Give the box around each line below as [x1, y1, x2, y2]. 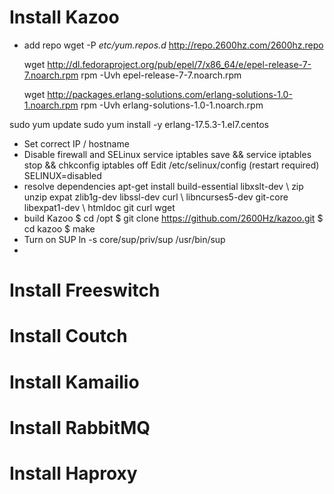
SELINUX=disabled [23, 169, 102, 181]
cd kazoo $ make [23, 222, 96, 235]
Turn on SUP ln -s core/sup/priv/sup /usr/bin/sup [23, 233, 226, 245]
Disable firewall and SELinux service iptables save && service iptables [23, 148, 312, 160]
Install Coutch [9, 325, 128, 348]
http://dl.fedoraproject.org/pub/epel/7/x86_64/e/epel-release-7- [47, 58, 312, 70]
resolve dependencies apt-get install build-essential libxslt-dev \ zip [23, 180, 304, 192]
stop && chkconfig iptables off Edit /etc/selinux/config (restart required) [23, 159, 320, 171]
